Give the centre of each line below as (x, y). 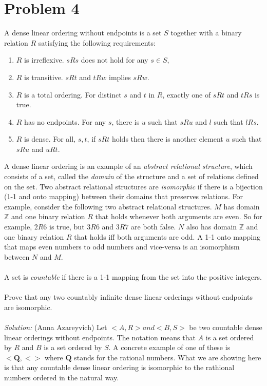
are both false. (154, 227)
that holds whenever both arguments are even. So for (179, 216)
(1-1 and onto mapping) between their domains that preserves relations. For (124, 196)
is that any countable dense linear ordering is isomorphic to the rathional (119, 367)
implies (120, 77)
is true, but (67, 227)
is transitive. (44, 77)
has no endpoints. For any (65, 121)
